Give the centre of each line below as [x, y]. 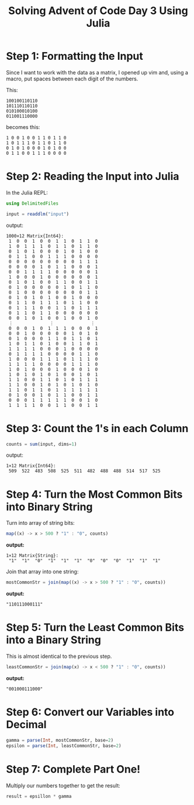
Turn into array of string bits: [40, 523]
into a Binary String [53, 640]
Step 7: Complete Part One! [73, 769]
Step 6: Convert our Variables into [90, 712]
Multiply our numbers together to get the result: [63, 785]
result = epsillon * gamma [39, 796]
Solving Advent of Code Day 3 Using [98, 11]
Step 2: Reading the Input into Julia [93, 176]
